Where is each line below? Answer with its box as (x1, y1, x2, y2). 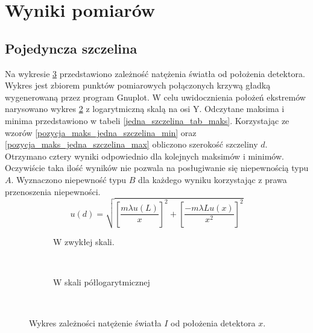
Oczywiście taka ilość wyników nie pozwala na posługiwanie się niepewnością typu (5, 161, 309, 174)
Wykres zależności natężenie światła (29, 316, 162, 329)
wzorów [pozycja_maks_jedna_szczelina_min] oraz (5, 126, 197, 138)
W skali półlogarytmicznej (53, 276, 150, 288)
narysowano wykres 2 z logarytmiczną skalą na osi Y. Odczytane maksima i (5, 102, 285, 115)
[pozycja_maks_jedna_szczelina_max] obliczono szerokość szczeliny (5, 138, 258, 151)
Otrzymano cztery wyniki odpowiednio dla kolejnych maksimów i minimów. (5, 149, 284, 162)
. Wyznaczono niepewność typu (11, 173, 127, 185)
